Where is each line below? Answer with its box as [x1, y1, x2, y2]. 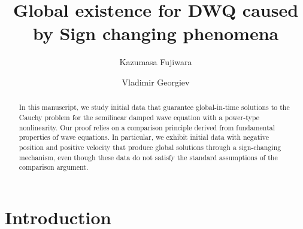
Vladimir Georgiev [122, 75, 190, 88]
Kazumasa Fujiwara [119, 56, 192, 68]
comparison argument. [19, 162, 89, 172]
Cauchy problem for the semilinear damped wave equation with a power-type [19, 112, 259, 122]
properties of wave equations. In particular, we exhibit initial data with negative [19, 132, 269, 142]
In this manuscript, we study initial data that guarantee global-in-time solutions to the [19, 102, 290, 112]
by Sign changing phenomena [32, 21, 279, 45]
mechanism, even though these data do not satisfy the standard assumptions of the [19, 152, 278, 162]
